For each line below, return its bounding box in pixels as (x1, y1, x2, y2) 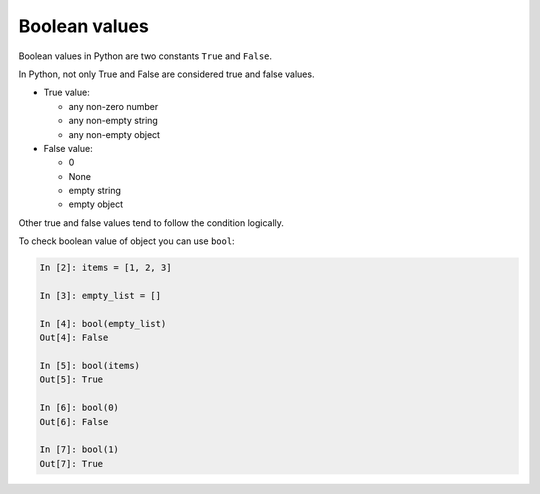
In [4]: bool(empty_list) (39, 318, 167, 329)
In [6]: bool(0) (39, 402, 120, 414)
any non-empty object (68, 128, 160, 140)
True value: (43, 86, 90, 99)
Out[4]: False (39, 332, 109, 344)
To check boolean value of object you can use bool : (18, 235, 235, 247)
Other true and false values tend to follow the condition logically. (18, 216, 285, 229)
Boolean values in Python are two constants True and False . (18, 50, 273, 62)
